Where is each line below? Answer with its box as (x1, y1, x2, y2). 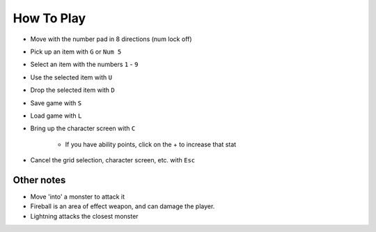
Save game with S (30, 98, 82, 107)
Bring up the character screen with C (30, 124, 136, 132)
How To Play (13, 10, 86, 26)
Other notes (13, 174, 66, 186)
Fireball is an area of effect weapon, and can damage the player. (30, 202, 215, 210)
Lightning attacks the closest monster (30, 212, 139, 220)
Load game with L (30, 111, 82, 120)
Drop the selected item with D (30, 86, 115, 94)
